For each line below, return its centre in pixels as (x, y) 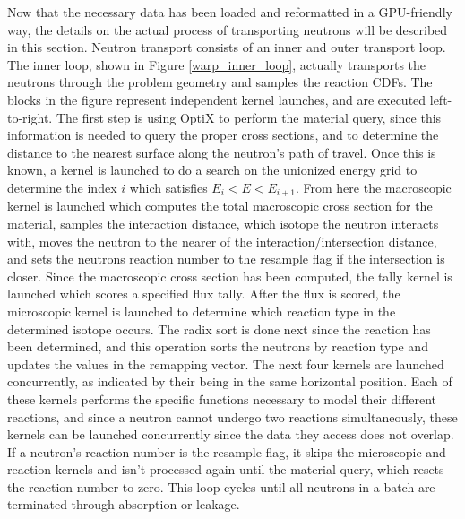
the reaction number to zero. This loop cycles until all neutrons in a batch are (221, 486)
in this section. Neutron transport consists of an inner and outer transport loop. (227, 47)
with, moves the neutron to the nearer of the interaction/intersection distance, (222, 241)
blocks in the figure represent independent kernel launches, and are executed (217, 99)
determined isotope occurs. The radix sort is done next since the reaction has (219, 329)
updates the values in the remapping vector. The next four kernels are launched (226, 363)
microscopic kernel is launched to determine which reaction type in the (202, 311)
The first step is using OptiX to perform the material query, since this (249, 117)
